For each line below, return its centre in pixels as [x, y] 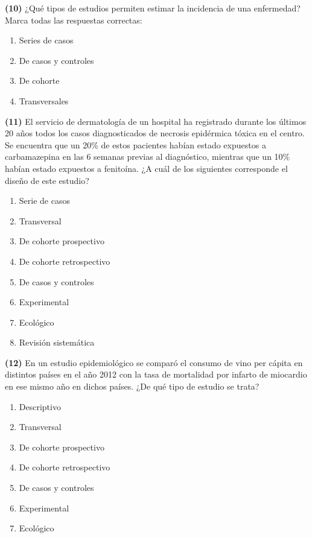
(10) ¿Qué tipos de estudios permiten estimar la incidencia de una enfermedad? [153, 8]
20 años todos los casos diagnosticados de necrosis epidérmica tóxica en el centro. [155, 133]
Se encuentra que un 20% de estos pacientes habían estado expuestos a [135, 144]
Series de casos [46, 40]
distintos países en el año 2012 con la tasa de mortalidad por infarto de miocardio [156, 374]
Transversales [44, 100]
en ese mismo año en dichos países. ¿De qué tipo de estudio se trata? [132, 386]
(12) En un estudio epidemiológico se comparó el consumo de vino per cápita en [154, 362]
